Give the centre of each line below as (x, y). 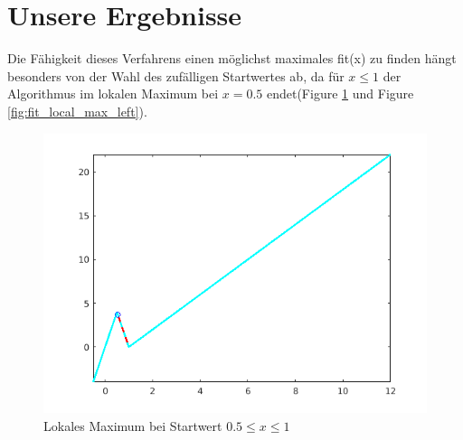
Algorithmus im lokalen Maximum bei (113, 94)
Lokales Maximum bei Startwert (133, 425)
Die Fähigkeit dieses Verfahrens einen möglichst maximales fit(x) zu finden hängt (232, 58)
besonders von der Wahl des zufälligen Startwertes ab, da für (176, 75)
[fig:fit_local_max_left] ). (77, 111)
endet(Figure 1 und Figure (340, 94)
